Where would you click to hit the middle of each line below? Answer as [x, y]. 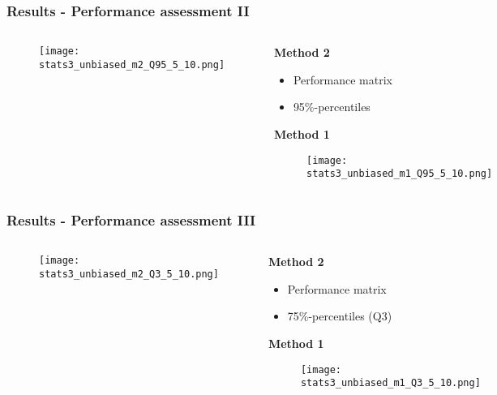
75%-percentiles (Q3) [340, 316]
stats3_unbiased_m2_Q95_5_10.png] [132, 64]
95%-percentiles [332, 107]
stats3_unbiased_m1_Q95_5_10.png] [400, 174]
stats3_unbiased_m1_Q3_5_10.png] [390, 383]
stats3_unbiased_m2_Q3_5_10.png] [129, 274]
